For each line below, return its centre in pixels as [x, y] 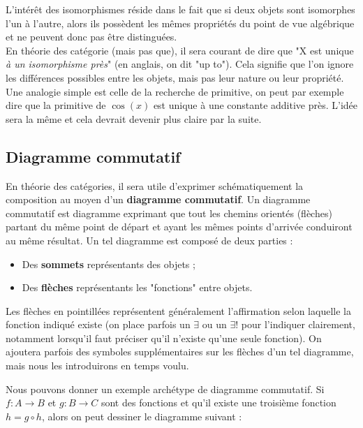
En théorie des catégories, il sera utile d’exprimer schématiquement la [155, 185]
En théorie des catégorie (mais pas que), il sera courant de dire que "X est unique [180, 50]
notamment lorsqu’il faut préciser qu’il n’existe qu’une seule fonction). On [164, 338]
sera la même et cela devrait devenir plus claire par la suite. [134, 118]
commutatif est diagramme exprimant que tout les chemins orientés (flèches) [169, 213]
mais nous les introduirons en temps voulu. [97, 366]
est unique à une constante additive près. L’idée [255, 105]
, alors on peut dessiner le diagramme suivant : [142, 416]
